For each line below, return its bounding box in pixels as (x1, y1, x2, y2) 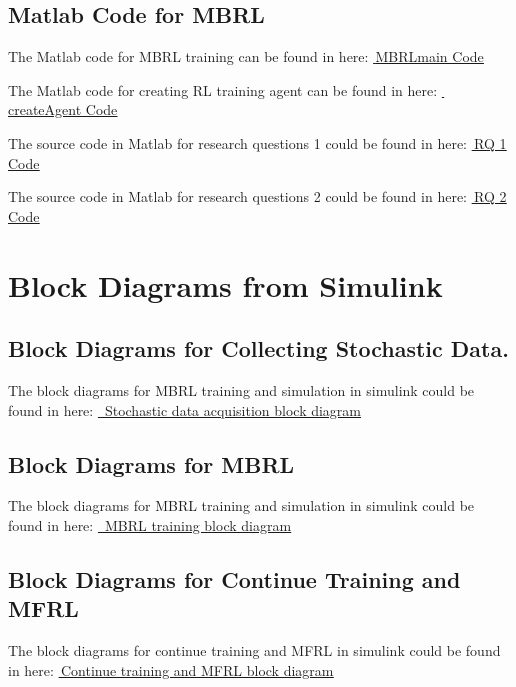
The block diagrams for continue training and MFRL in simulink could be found (8, 640, 501, 661)
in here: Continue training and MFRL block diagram (8, 659, 334, 680)
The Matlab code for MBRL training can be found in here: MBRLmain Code (8, 46, 484, 67)
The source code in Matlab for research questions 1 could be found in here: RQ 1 (8, 132, 507, 153)
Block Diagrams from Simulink (8, 264, 443, 305)
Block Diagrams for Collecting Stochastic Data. (8, 333, 509, 364)
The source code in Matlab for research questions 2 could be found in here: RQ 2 (8, 186, 507, 207)
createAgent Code (8, 99, 118, 120)
